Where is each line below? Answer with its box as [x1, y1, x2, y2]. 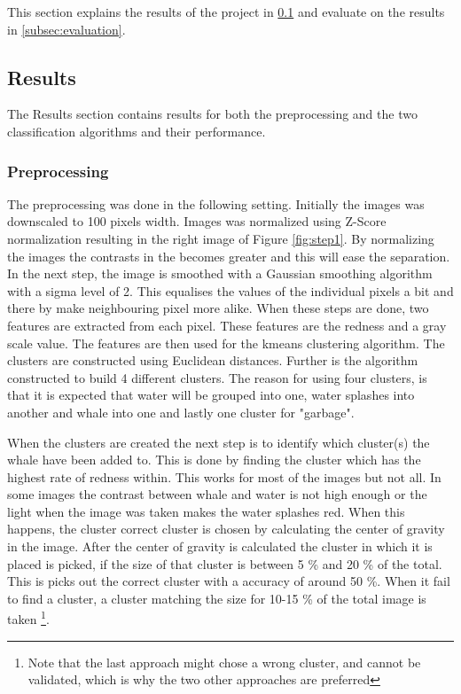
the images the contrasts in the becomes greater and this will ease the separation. [7, 246, 450, 265]
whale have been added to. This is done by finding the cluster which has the [7, 450, 421, 469]
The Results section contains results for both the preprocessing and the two [7, 105, 418, 123]
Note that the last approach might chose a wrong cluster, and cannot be [27, 652, 421, 671]
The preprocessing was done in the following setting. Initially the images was [7, 194, 425, 213]
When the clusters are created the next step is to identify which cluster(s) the [7, 433, 430, 451]
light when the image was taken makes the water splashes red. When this [7, 502, 405, 520]
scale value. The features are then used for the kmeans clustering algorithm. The [7, 333, 445, 352]
